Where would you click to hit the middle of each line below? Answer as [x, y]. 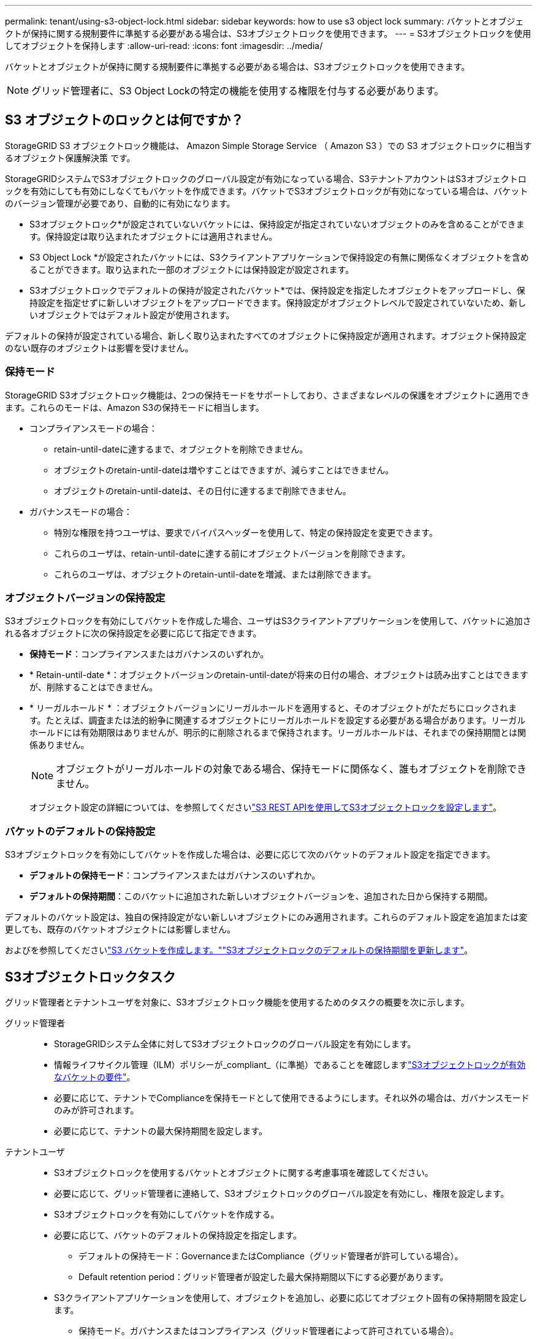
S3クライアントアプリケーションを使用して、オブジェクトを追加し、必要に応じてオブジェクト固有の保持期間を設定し [291, 1297]
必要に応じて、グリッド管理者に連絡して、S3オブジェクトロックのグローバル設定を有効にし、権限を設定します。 [282, 1193]
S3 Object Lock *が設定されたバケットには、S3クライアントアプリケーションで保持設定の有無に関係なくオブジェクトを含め [279, 257]
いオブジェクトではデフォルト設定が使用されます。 [132, 315]
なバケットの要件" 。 [95, 1077]
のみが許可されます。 [97, 1110]
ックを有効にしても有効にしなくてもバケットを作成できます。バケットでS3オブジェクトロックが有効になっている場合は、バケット [267, 191]
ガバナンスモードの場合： [81, 511]
